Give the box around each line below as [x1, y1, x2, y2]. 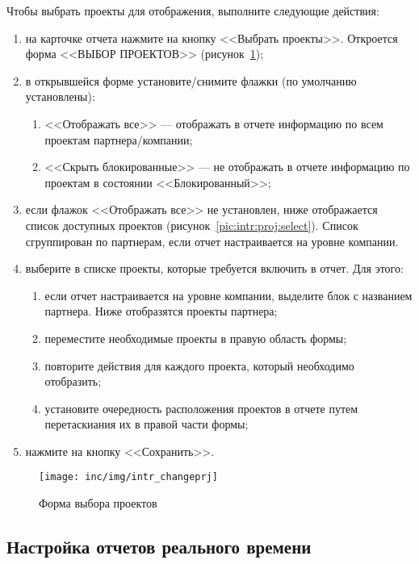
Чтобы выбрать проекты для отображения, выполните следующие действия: [6, 2, 379, 19]
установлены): [25, 88, 95, 105]
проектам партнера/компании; [44, 131, 193, 148]
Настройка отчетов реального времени [6, 534, 312, 559]
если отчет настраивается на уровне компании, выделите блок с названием [44, 286, 413, 303]
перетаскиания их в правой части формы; [44, 416, 249, 432]
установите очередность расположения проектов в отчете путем [44, 399, 358, 416]
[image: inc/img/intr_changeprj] [39, 471, 218, 483]
